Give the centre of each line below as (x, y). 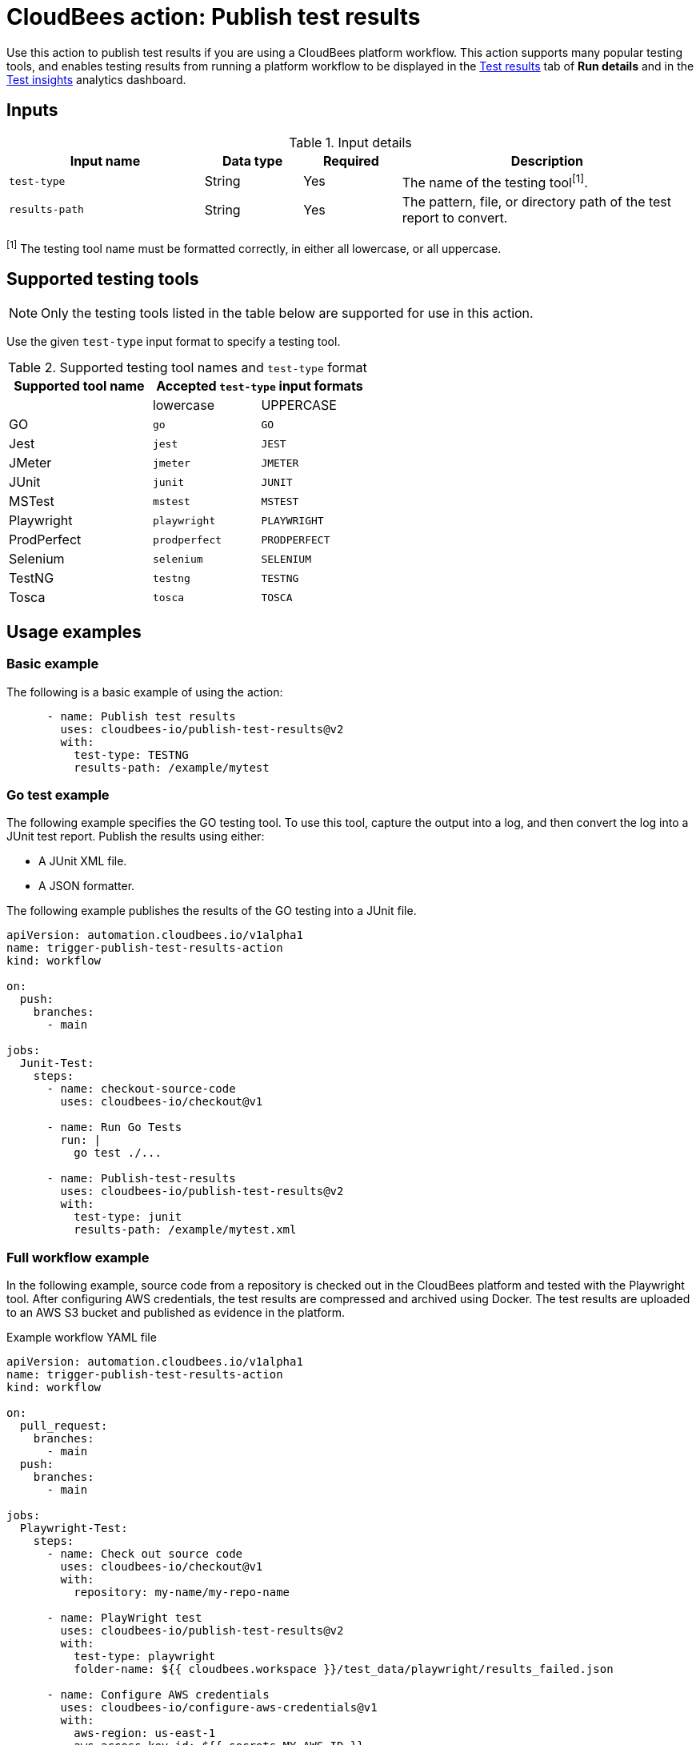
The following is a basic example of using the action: (145, 692)
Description (547, 160)
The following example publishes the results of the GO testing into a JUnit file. (212, 911)
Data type (252, 160)
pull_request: (64, 1426)
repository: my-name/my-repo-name (182, 1593)
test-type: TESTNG (131, 754)
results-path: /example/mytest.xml (185, 1230)
